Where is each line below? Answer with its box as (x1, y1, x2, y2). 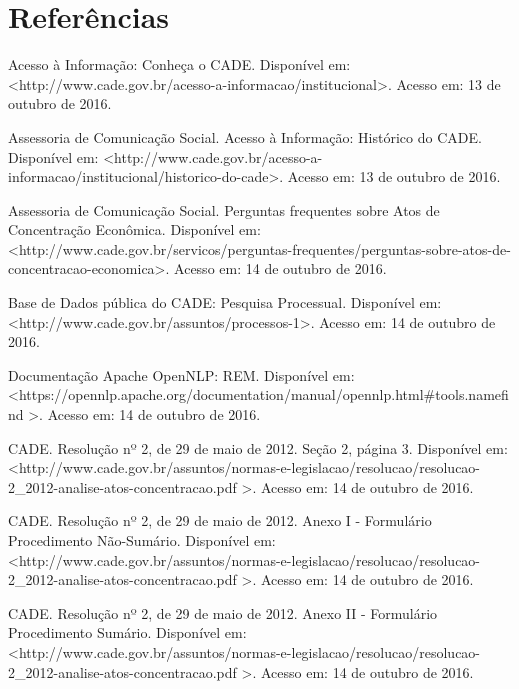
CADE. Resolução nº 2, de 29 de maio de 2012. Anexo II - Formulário (8, 602, 438, 623)
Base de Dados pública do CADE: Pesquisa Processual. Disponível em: (8, 292, 442, 313)
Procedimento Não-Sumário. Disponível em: (8, 530, 276, 550)
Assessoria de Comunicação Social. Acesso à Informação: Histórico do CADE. (8, 126, 482, 147)
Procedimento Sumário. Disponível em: (8, 622, 247, 643)
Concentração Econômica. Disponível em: (8, 219, 261, 240)
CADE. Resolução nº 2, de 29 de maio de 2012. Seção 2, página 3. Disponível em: (8, 437, 508, 458)
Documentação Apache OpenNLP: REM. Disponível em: (8, 364, 355, 385)
